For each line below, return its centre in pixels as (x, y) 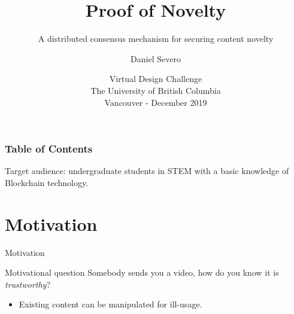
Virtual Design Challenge (156, 79)
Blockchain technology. (47, 182)
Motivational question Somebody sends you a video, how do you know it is (142, 272)
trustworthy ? (28, 284)
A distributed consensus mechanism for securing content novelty (156, 39)
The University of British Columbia (156, 90)
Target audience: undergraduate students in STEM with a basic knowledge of (147, 171)
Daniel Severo (156, 58)
